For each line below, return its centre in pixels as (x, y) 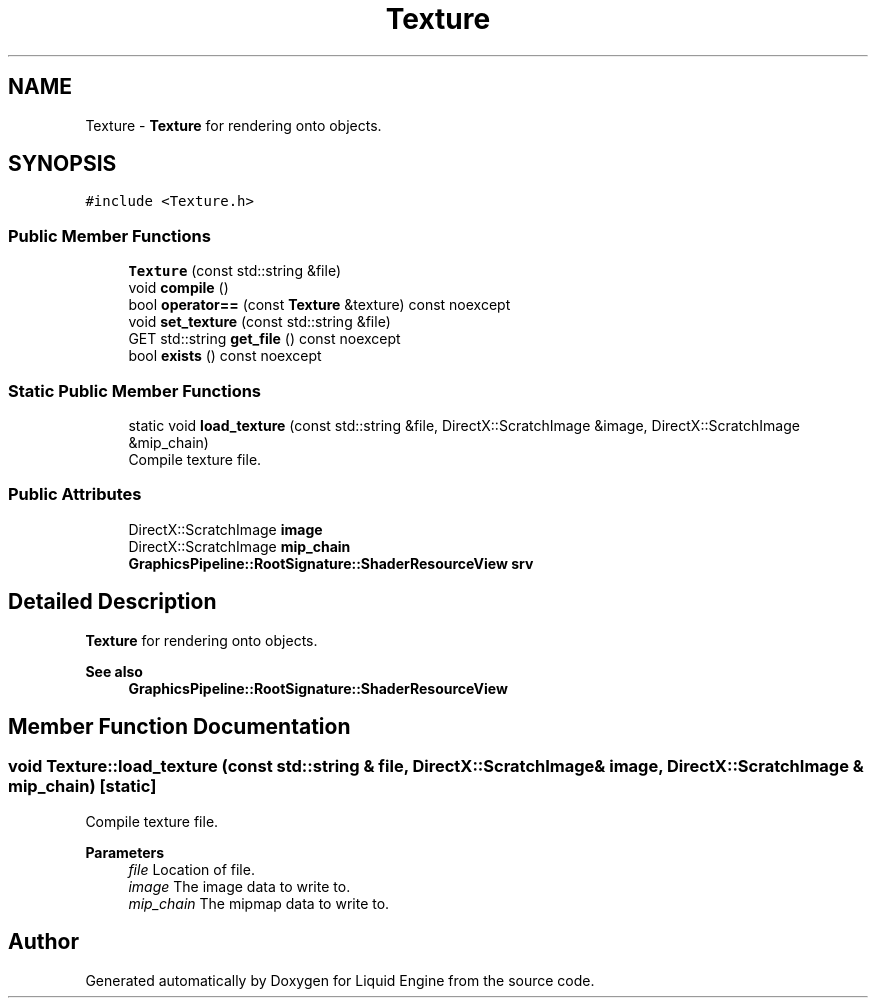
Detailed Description (112, 602)
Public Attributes (75, 494)
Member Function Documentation (179, 726)
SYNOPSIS (62, 164)
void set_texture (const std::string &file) (259, 322)
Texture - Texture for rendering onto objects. (233, 125)
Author (43, 942)
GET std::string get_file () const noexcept (264, 339)
